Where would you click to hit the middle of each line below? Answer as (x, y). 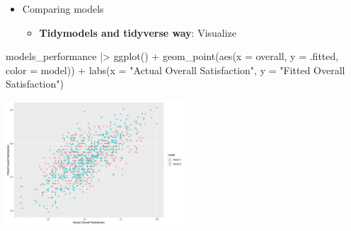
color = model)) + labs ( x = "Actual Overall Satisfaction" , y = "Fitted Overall (175, 70)
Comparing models (63, 8)
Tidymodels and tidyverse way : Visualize (138, 32)
